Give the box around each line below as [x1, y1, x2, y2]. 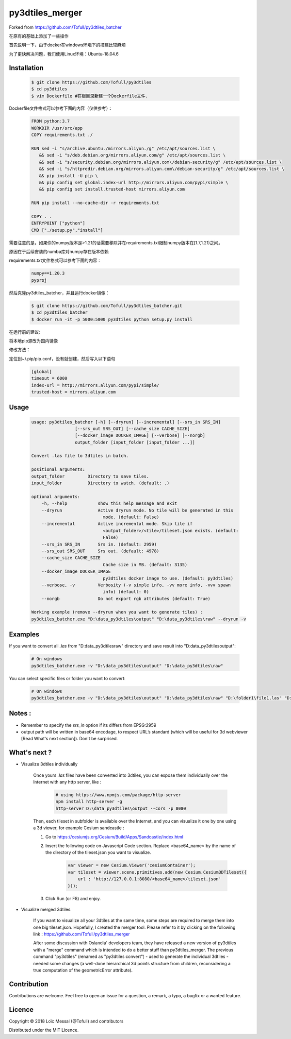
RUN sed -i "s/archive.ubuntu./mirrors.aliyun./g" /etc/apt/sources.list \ [31, 146, 216, 152]
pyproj [31, 277, 47, 283]
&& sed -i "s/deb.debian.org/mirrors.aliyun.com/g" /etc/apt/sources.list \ [39, 153, 226, 158]
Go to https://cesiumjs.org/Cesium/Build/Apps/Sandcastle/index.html [45, 834, 184, 840]
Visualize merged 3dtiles [21, 906, 71, 912]
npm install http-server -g [55, 799, 122, 804]
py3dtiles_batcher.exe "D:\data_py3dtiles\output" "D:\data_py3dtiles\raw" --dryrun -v [31, 616, 246, 622]
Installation [9, 64, 44, 72]
